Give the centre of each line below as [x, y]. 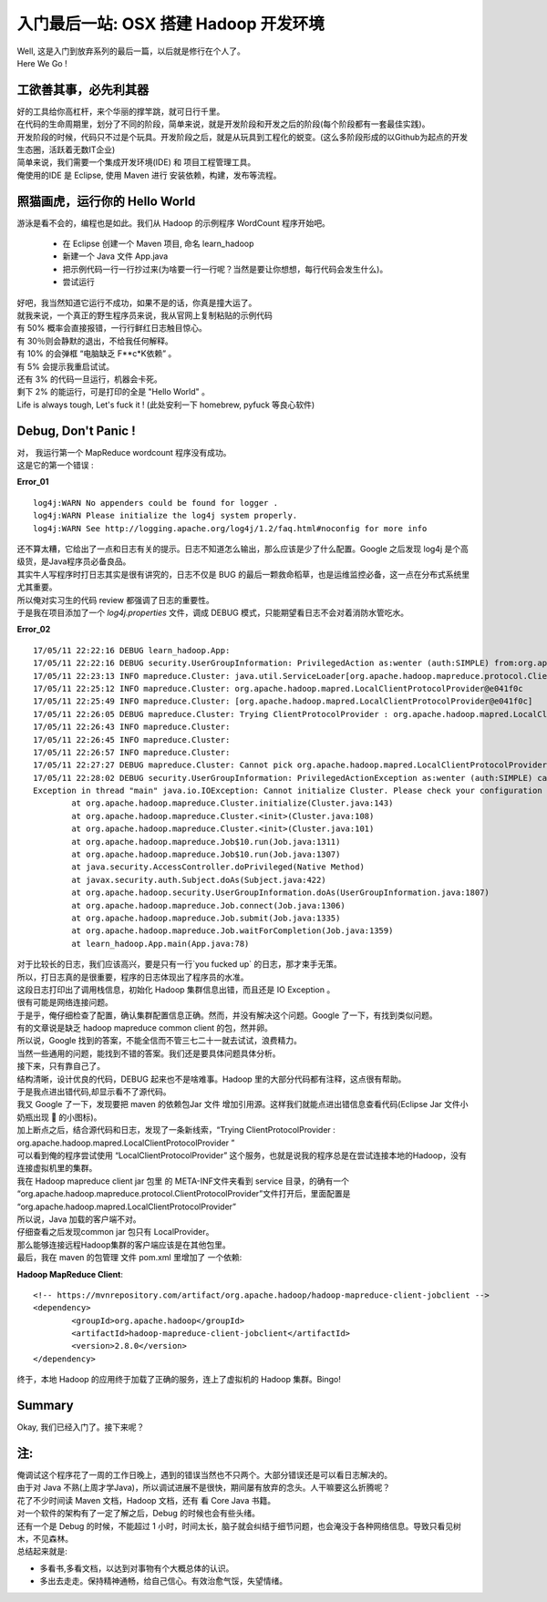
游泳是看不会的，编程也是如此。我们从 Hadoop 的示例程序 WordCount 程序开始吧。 [173, 222]
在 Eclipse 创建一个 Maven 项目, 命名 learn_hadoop [158, 244]
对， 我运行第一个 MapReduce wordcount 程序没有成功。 [124, 452]
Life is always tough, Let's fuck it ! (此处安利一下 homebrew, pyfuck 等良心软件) [166, 405]
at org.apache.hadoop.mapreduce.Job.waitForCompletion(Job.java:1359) [232, 931]
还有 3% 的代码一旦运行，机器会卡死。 [90, 379]
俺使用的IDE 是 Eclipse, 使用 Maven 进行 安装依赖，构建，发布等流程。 [149, 175]
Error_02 [34, 630]
